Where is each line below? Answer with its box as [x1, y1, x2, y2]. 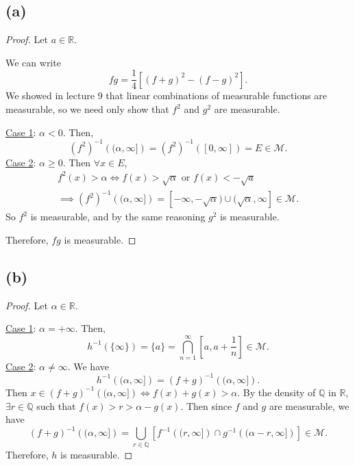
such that [36, 398, 76, 413]
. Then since [180, 398, 232, 413]
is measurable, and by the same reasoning [30, 209, 206, 224]
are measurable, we [269, 398, 350, 413]
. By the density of [237, 385, 316, 399]
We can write [5, 55, 61, 69]
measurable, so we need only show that [5, 102, 169, 116]
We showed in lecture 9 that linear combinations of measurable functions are [5, 88, 328, 103]
